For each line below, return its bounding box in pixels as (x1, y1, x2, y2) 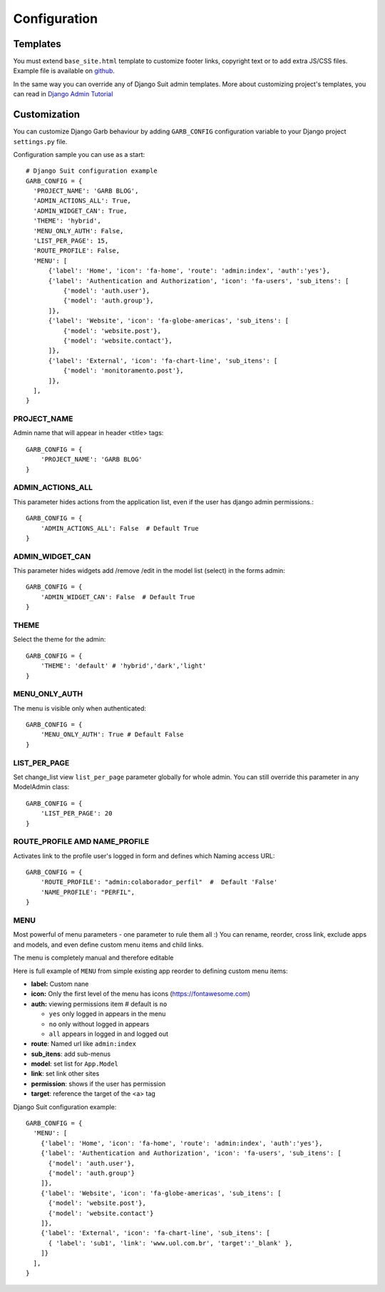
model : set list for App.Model (31, 1059, 119, 1068)
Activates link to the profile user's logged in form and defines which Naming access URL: (13, 851, 275, 860)
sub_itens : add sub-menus (31, 1049, 111, 1058)
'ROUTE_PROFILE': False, (33, 247, 120, 255)
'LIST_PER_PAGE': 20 (40, 810, 113, 818)
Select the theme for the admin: (13, 635, 106, 644)
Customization (13, 108, 81, 121)
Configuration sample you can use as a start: (13, 150, 145, 158)
